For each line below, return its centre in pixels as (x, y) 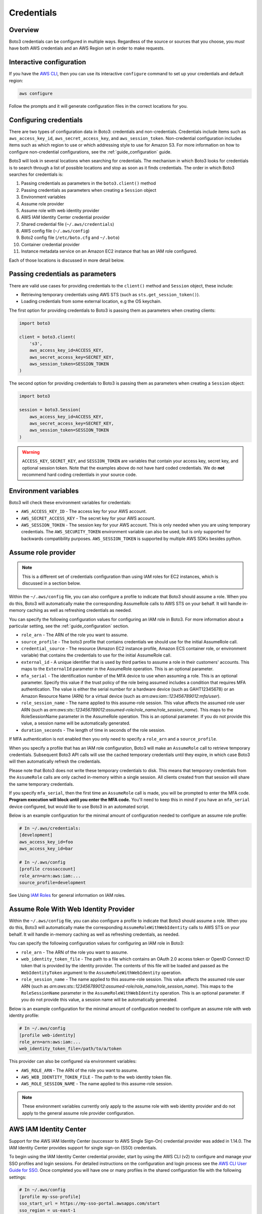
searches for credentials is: (36, 174)
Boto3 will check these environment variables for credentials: (70, 502)
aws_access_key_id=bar (46, 849)
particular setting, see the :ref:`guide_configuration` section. (69, 626)
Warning (31, 452)
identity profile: (24, 1015)
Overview (24, 30)
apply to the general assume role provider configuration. (78, 1113)
